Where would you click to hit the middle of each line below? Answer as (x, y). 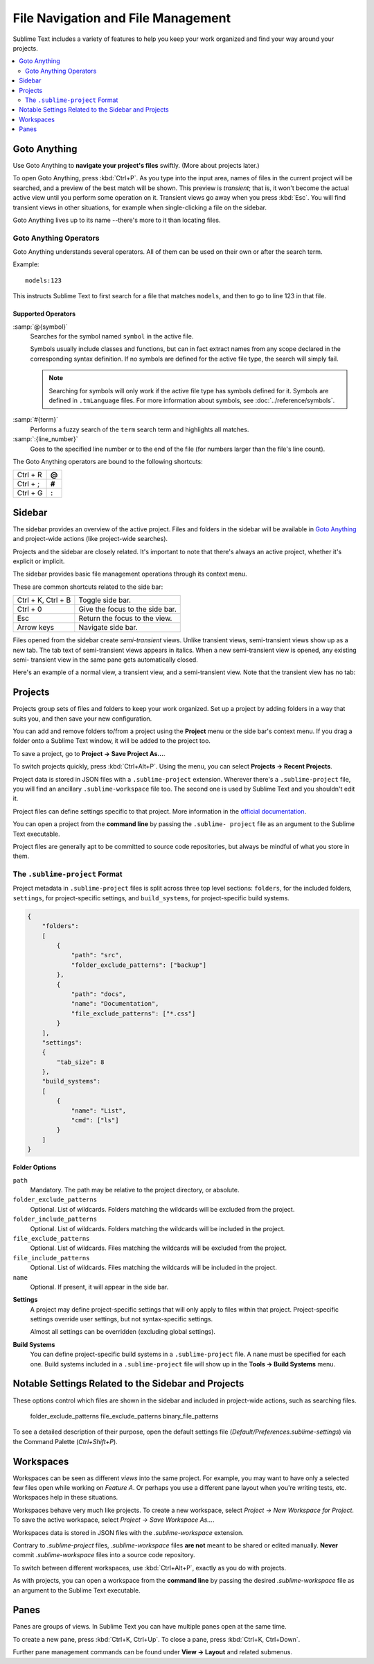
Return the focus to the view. (125, 619)
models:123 (44, 280)
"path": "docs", (99, 994)
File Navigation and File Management (122, 18)
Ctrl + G (30, 493)
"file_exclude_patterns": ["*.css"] (133, 1013)
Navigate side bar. (108, 628)
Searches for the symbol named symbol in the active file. (112, 336)
